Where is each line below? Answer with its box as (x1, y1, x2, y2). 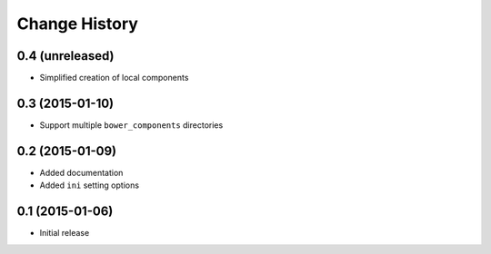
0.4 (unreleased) (16, 48, 115, 63)
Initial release (39, 228, 90, 239)
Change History (16, 14, 138, 34)
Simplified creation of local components (39, 73, 189, 83)
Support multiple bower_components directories (39, 119, 224, 131)
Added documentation (39, 167, 124, 178)
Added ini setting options (39, 180, 140, 190)
